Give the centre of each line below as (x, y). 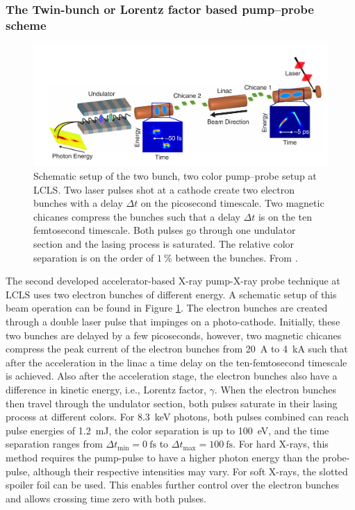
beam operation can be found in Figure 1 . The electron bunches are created (167, 308)
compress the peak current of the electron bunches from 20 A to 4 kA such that (177, 349)
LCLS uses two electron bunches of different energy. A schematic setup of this (171, 294)
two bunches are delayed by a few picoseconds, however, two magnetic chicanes (174, 335)
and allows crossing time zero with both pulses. (106, 498)
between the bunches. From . (237, 257)
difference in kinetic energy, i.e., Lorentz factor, (106, 389)
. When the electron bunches (275, 389)
